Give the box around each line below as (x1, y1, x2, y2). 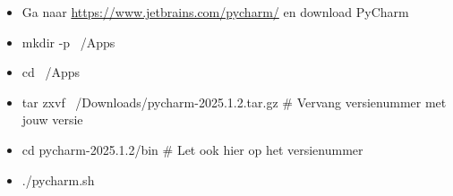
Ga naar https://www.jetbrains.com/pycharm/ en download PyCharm (21, 3, 409, 21)
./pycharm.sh (21, 170, 95, 189)
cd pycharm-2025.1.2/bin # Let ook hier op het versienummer (21, 140, 363, 158)
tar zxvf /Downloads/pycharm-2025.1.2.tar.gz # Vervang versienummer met (21, 92, 447, 111)
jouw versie (21, 110, 83, 129)
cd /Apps (21, 63, 81, 81)
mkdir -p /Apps (21, 32, 115, 51)
